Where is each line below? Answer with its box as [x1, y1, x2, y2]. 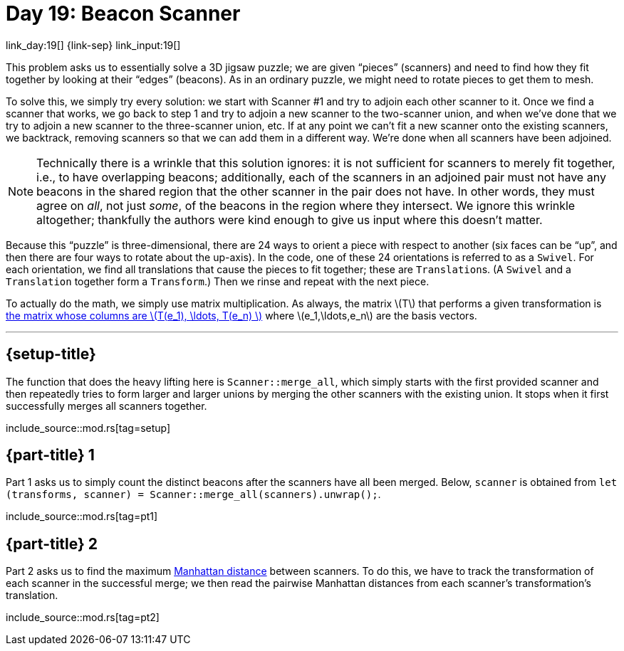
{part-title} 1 [6, 446, 95, 465]
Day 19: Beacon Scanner [6, 1, 241, 26]
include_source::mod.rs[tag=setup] [6, 421, 171, 434]
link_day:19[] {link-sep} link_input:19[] [6, 38, 181, 51]
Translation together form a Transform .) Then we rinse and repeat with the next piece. [6, 275, 430, 287]
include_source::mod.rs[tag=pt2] [6, 611, 160, 624]
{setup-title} [6, 345, 96, 364]
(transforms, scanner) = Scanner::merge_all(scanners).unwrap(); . [6, 488, 381, 501]
